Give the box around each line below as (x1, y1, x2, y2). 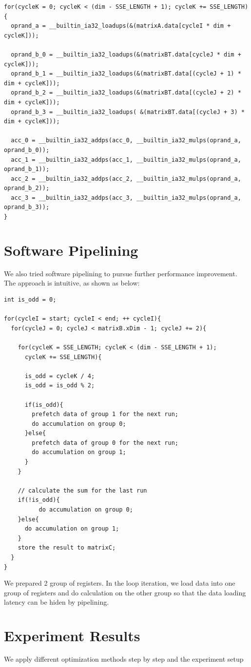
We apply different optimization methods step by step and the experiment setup (4, 654, 244, 664)
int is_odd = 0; (4, 296, 57, 303)
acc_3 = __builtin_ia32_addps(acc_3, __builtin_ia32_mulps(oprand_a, (11, 194, 241, 201)
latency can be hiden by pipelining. (4, 597, 109, 607)
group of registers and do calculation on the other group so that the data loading (4, 587, 246, 597)
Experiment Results (4, 626, 140, 646)
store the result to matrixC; (18, 544, 116, 552)
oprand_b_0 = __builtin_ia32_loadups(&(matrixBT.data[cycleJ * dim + (11, 51, 241, 58)
